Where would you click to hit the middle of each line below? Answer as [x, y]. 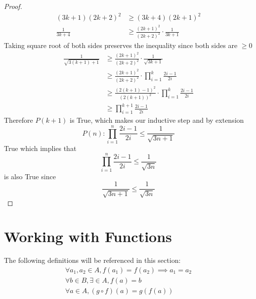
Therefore [19, 120]
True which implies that [40, 148]
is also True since [30, 176]
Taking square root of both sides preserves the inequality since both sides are [121, 45]
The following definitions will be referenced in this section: [92, 260]
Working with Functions [88, 236]
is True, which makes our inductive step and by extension [157, 120]
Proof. [13, 6]
